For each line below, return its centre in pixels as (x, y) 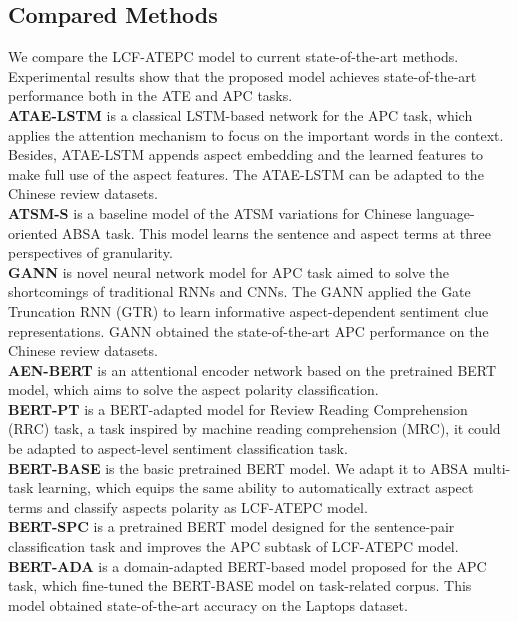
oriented (33, 232)
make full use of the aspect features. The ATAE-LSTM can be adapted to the (246, 173)
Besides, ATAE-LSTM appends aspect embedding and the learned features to (246, 154)
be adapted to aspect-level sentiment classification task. (178, 448)
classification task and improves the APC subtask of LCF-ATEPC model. (233, 546)
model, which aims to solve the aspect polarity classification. (193, 389)
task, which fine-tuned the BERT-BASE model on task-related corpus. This (240, 585)
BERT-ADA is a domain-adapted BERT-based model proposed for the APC (247, 565)
